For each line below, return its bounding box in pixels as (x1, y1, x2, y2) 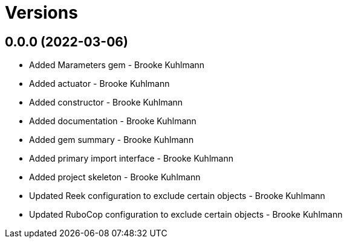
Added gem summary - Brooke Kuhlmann (29, 134, 194, 145)
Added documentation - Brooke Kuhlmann (29, 116, 196, 127)
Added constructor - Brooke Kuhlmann (29, 97, 183, 108)
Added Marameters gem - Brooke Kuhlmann (29, 60, 205, 71)
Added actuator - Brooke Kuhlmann (29, 78, 170, 89)
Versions (5, 2, 78, 23)
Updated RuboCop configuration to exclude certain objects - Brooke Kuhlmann (29, 209, 343, 220)
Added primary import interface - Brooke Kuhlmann (29, 153, 233, 164)
